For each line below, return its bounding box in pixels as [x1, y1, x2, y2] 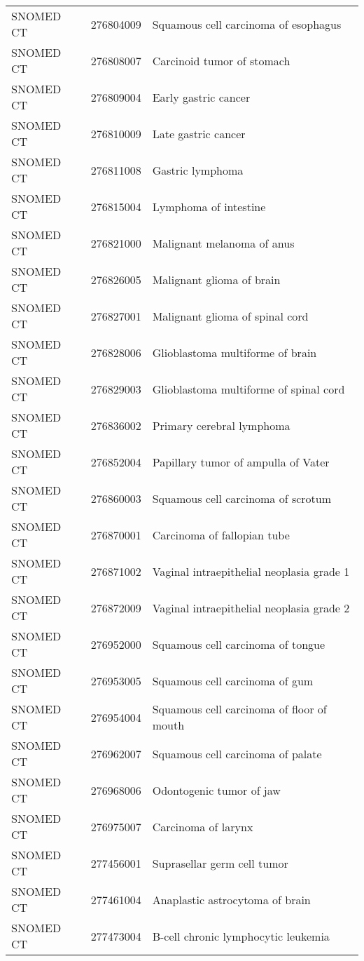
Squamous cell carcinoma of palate [152, 745, 322, 762]
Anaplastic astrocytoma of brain [152, 891, 311, 908]
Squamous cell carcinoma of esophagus [152, 15, 342, 32]
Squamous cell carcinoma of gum [152, 672, 314, 689]
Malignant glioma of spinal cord [152, 307, 309, 324]
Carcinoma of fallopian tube [152, 526, 290, 543]
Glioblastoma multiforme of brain [152, 344, 317, 361]
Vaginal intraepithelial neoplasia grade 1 [152, 563, 350, 579]
